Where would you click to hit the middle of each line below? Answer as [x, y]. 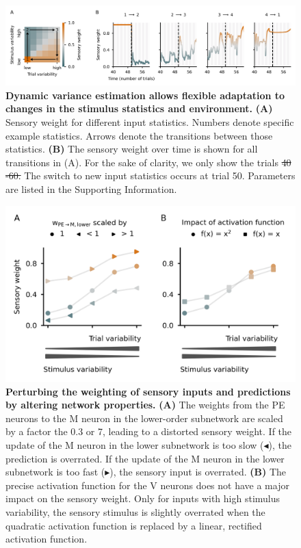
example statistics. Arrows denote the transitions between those [139, 135]
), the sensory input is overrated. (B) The [198, 472]
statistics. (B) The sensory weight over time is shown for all [132, 149]
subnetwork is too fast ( [55, 472]
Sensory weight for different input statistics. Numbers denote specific [150, 121]
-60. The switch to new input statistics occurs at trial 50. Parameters [150, 175]
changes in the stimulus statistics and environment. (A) [139, 108]
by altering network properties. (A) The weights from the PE [145, 405]
